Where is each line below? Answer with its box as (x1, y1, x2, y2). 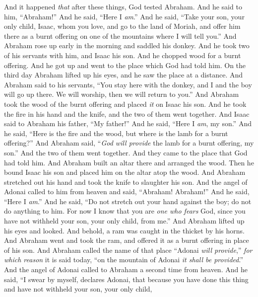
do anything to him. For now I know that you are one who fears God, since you (4, 206, 246, 216)
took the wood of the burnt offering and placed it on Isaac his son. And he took (4, 98, 247, 109)
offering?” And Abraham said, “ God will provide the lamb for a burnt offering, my (4, 138, 254, 148)
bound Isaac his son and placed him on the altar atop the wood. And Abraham (4, 167, 246, 177)
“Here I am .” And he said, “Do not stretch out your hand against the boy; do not (4, 196, 252, 206)
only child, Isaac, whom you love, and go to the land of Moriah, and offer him (4, 21, 241, 31)
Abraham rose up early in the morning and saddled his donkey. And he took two (4, 40, 250, 51)
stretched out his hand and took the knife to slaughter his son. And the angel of (4, 176, 248, 187)
